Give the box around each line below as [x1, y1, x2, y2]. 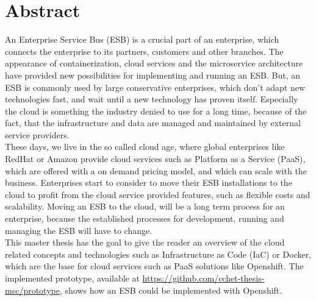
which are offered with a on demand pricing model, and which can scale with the [5, 164, 307, 177]
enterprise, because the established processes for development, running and [5, 212, 284, 225]
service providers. [5, 128, 70, 141]
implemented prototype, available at [5, 272, 140, 284]
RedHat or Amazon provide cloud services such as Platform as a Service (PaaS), [5, 152, 306, 165]
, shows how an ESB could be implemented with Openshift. [59, 283, 282, 296]
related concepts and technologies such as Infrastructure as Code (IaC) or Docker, [5, 247, 312, 260]
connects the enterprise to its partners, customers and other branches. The [5, 44, 284, 57]
